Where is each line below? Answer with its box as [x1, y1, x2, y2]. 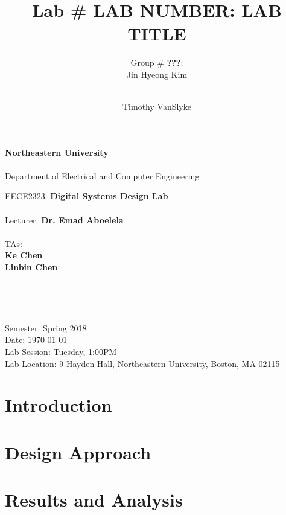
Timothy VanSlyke [122, 100, 191, 113]
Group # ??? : [130, 56, 183, 69]
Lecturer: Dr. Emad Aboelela [5, 213, 124, 226]
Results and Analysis [5, 487, 183, 512]
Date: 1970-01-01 [5, 333, 68, 346]
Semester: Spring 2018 [5, 321, 87, 334]
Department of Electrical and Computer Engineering [5, 169, 200, 182]
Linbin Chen [5, 261, 58, 273]
